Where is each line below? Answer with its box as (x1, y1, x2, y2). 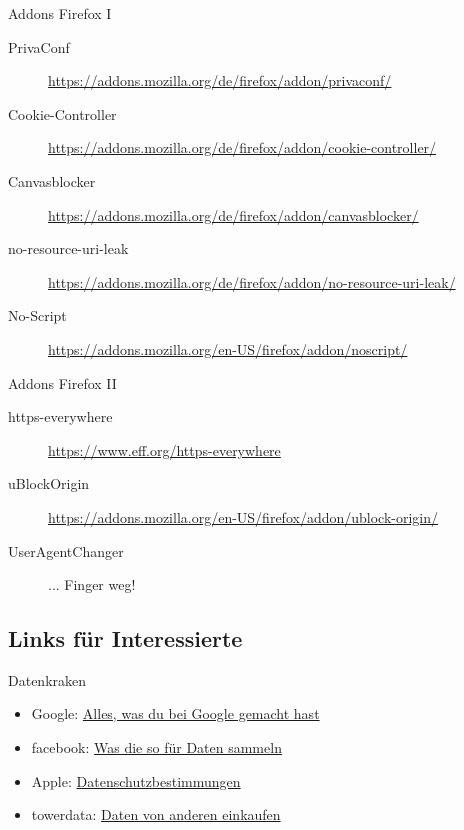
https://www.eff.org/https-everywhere (48, 439, 281, 460)
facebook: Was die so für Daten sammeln (31, 737, 282, 758)
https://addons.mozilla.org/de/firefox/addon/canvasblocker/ (48, 204, 419, 225)
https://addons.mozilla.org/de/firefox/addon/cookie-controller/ (48, 137, 437, 158)
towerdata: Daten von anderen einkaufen (31, 804, 281, 825)
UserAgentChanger (8, 540, 124, 561)
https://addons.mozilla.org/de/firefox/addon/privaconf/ (48, 70, 392, 91)
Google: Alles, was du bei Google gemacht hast (31, 703, 320, 724)
